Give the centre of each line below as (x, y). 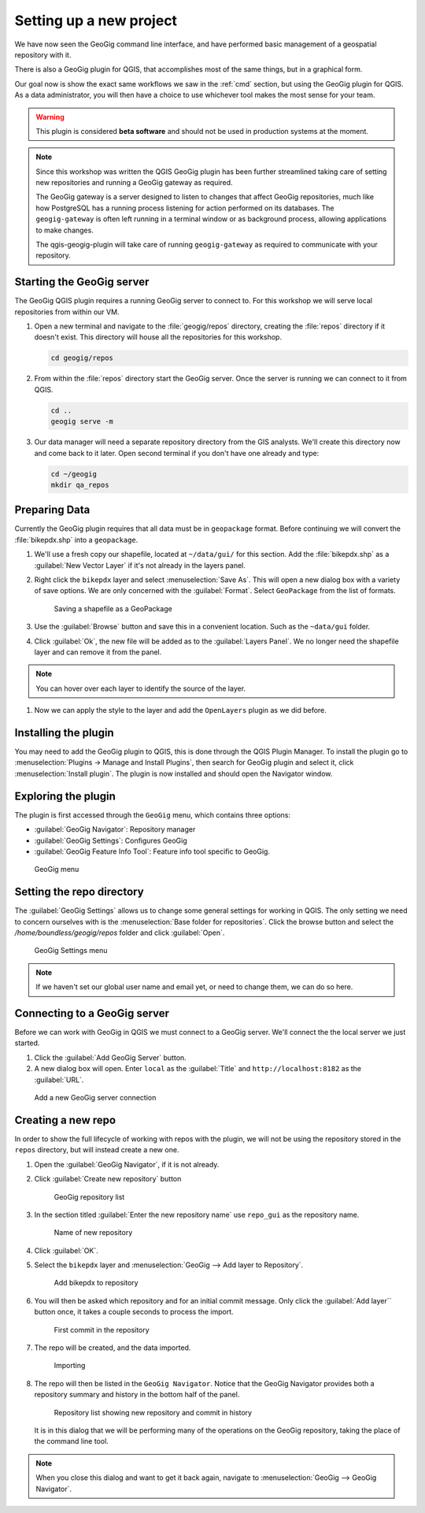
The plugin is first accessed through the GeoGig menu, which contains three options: (153, 814)
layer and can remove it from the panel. (98, 652)
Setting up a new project (96, 20)
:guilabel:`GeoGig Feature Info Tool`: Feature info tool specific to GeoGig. (152, 851)
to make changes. (65, 230)
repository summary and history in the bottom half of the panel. (137, 1395)
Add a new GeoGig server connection (95, 1098)
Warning (50, 117)
